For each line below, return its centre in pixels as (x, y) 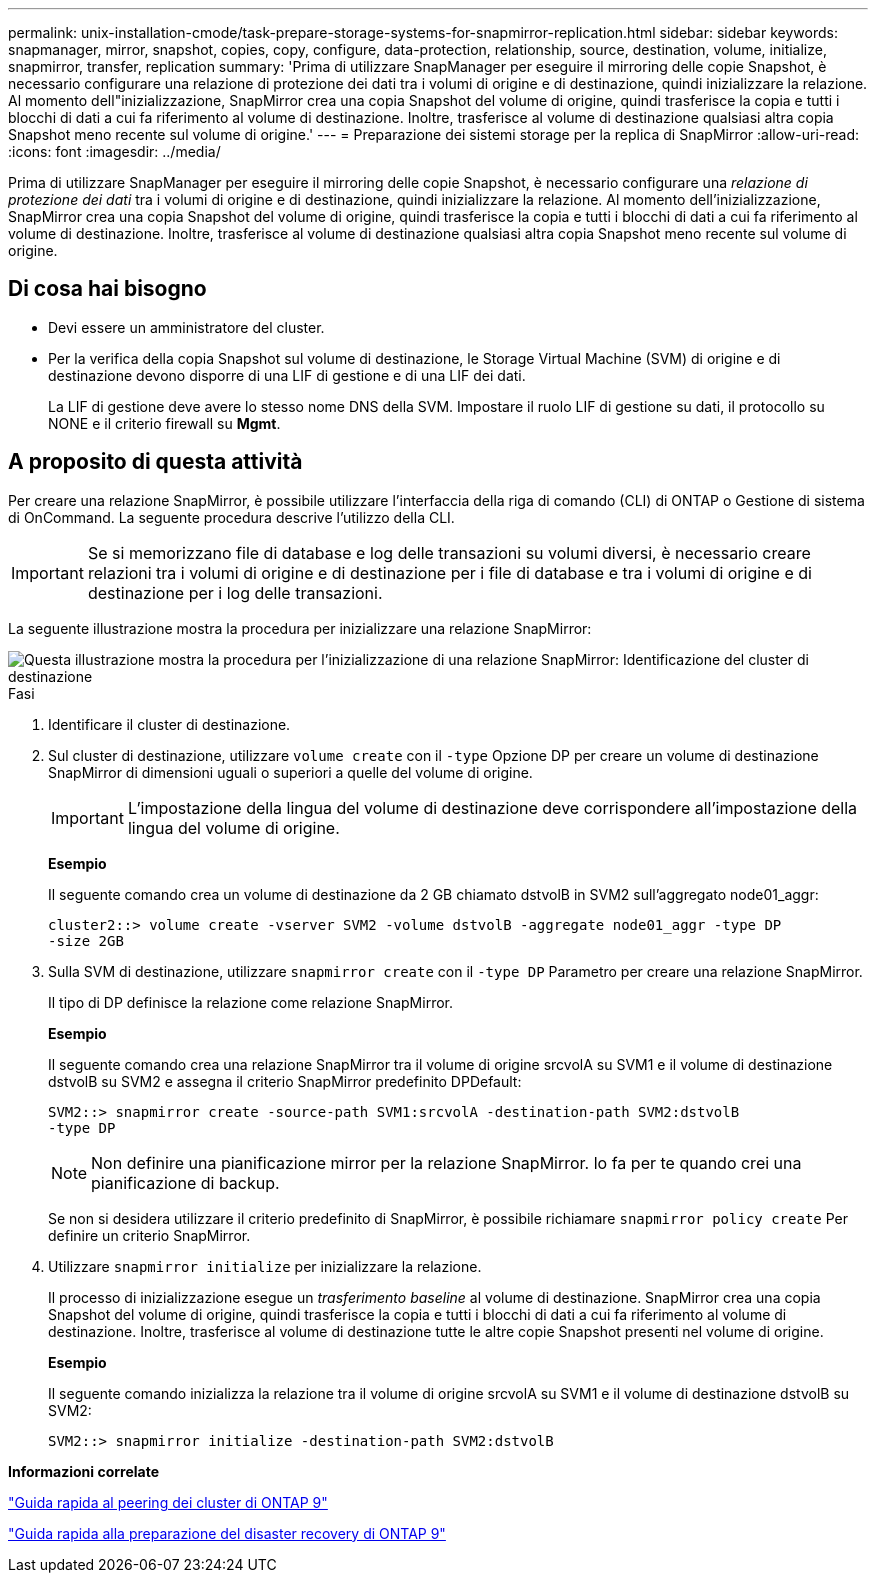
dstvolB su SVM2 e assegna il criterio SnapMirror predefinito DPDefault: (285, 1081)
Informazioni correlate (84, 1471)
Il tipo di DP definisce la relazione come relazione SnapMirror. (251, 1002)
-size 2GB (86, 940)
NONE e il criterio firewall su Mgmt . (164, 423)
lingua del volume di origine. (233, 827)
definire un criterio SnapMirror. (149, 1235)
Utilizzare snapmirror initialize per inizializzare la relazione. (265, 1266)
